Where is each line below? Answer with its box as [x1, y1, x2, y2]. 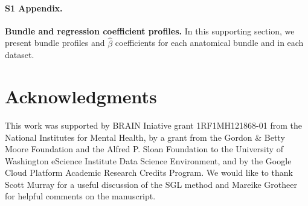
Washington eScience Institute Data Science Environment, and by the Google [5, 154, 292, 167]
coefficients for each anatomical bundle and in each [115, 36, 304, 49]
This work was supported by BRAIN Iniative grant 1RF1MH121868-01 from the [5, 118, 302, 131]
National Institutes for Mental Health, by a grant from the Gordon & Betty [5, 130, 285, 143]
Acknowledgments [5, 83, 157, 108]
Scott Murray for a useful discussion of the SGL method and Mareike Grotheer [5, 178, 297, 190]
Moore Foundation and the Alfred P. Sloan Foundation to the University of [5, 143, 283, 155]
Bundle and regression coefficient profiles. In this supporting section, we [5, 24, 295, 37]
